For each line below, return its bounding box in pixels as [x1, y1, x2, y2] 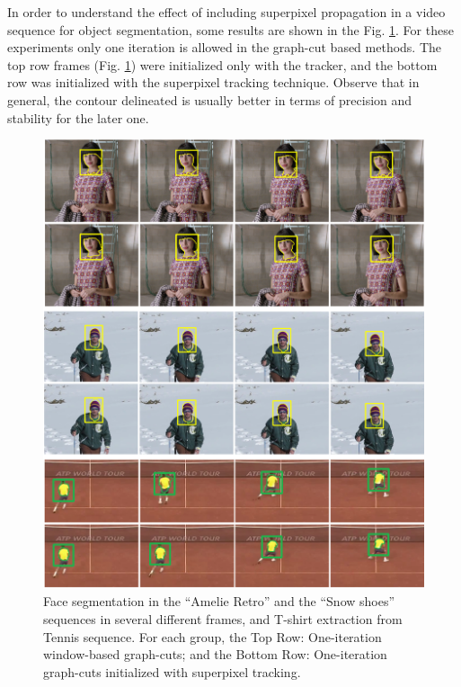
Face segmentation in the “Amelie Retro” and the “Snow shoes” [43, 592, 395, 611]
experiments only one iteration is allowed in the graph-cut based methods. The [7, 38, 442, 57]
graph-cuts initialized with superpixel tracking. [43, 662, 301, 681]
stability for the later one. [7, 108, 149, 127]
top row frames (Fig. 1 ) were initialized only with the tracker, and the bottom [7, 55, 438, 74]
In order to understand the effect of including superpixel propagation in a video [7, 3, 446, 21]
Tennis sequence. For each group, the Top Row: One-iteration [43, 627, 382, 646]
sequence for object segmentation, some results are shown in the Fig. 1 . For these [7, 20, 454, 39]
